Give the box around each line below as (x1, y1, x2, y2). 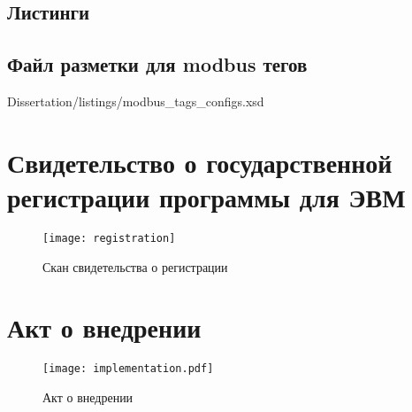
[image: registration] (42, 231, 176, 245)
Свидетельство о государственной (7, 144, 393, 180)
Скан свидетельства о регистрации (42, 257, 228, 276)
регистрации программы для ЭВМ (7, 178, 406, 214)
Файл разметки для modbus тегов (7, 51, 308, 78)
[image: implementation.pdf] (42, 362, 214, 376)
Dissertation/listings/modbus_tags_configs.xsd (7, 91, 264, 110)
